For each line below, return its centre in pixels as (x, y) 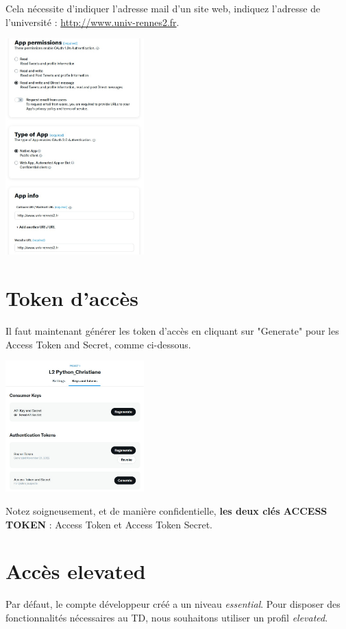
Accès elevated (76, 571)
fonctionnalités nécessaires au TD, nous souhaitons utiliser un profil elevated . (167, 617)
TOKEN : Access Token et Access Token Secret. (109, 524)
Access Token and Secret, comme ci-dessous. (98, 344)
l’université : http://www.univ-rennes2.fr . (92, 22)
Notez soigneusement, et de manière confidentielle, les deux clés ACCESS (166, 510)
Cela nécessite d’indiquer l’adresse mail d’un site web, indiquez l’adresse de (163, 8)
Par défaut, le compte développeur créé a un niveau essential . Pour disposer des (173, 604)
